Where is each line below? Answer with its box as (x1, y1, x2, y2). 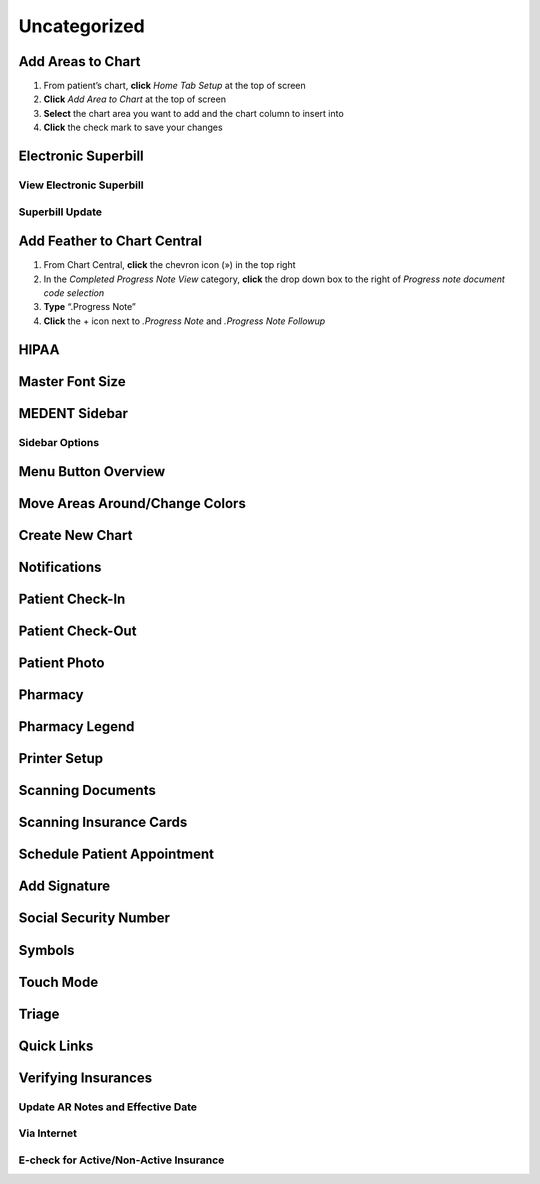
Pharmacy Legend (18, 718, 135, 735)
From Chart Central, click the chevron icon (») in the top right (43, 259, 296, 271)
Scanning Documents (18, 782, 157, 799)
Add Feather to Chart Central (18, 233, 202, 250)
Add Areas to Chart (18, 53, 141, 70)
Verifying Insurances (18, 1069, 153, 1086)
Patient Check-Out (18, 623, 137, 640)
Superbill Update (18, 205, 103, 219)
